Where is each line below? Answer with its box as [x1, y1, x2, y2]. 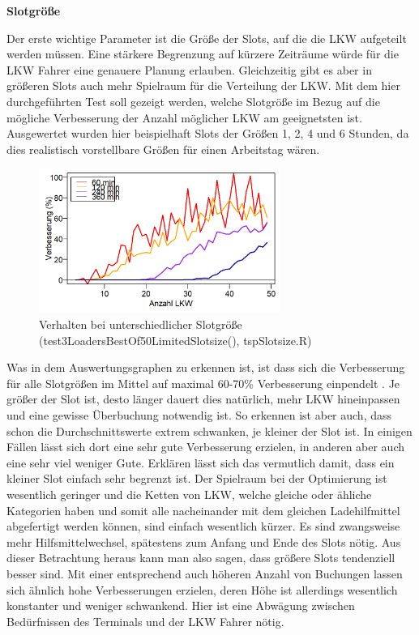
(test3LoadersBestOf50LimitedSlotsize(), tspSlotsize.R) [39, 331, 312, 348]
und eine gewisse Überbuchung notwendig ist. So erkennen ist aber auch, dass [6, 406, 392, 423]
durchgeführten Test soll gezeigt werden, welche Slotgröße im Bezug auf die [6, 92, 380, 109]
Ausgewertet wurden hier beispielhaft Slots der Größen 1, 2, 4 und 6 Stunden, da [6, 125, 409, 142]
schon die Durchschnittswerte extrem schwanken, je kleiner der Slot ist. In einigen [6, 422, 413, 439]
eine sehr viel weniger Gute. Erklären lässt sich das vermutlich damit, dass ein [6, 454, 395, 471]
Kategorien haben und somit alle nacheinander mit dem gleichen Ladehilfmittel [6, 501, 400, 518]
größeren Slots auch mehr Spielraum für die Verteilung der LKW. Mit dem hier [6, 77, 400, 94]
